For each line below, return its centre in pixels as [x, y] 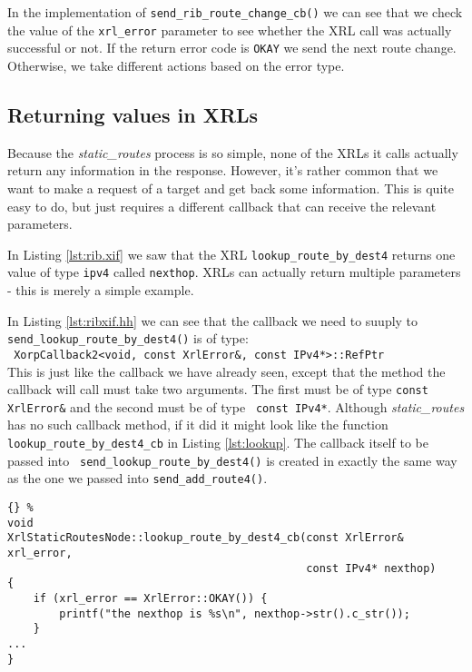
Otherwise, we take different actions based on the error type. [176, 65]
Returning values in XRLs [133, 114]
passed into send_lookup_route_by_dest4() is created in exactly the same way [232, 460]
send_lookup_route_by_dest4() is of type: [128, 338]
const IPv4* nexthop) [371, 568]
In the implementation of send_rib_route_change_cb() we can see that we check [235, 12]
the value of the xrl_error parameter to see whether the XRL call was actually [230, 30]
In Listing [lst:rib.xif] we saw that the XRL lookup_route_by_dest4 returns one [231, 254]
